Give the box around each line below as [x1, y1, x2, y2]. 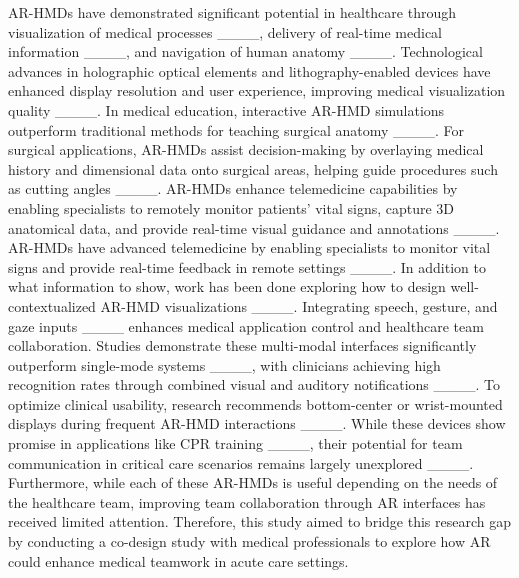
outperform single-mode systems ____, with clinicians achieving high [8, 354, 441, 375]
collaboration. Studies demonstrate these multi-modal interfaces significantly [8, 335, 477, 356]
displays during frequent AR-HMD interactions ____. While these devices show [8, 413, 506, 434]
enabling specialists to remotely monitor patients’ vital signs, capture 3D [8, 197, 455, 218]
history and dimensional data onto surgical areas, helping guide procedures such [8, 158, 498, 179]
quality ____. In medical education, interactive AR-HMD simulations [8, 99, 445, 120]
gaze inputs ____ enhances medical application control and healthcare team [8, 315, 484, 336]
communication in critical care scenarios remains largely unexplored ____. [8, 452, 474, 473]
